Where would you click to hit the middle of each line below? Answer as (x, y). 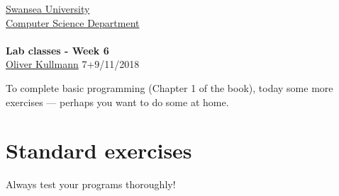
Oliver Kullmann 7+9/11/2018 (73, 64)
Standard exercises (99, 150)
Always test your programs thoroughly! (91, 184)
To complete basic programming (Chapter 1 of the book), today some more (169, 87)
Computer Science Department (73, 22)
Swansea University (48, 8)
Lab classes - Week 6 (57, 50)
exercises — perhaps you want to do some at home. (117, 102)
